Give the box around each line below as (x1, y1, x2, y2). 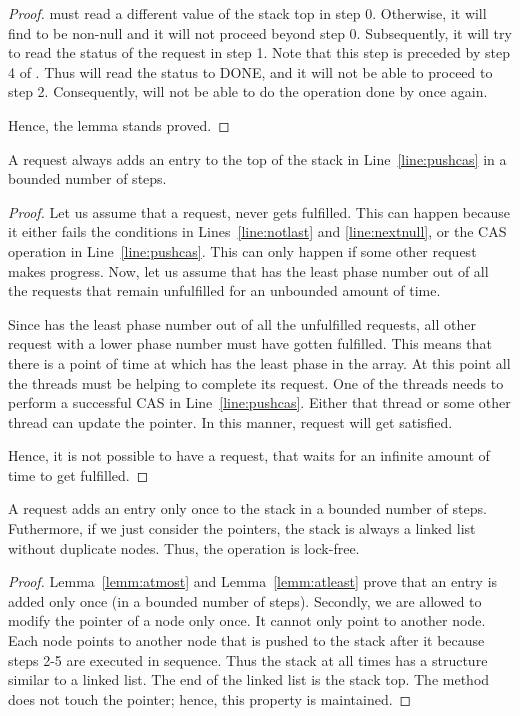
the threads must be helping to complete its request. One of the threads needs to (8, 372, 504, 393)
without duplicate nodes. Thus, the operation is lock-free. (8, 537, 360, 558)
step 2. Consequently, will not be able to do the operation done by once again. (8, 81, 488, 102)
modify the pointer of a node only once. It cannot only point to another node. (8, 610, 486, 631)
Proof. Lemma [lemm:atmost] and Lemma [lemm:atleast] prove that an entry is (8, 571, 498, 592)
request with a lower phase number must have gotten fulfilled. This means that (8, 333, 492, 354)
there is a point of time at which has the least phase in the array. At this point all (8, 352, 511, 373)
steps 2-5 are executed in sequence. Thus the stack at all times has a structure (8, 649, 488, 670)
